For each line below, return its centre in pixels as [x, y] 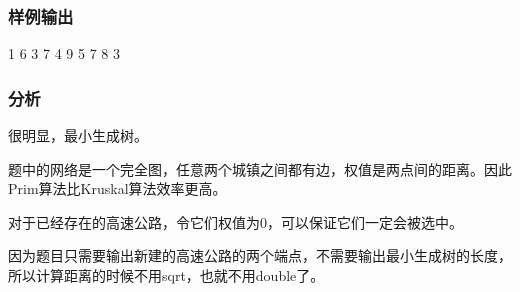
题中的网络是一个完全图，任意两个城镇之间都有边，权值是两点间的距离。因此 [260, 168]
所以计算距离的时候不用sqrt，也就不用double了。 [166, 275]
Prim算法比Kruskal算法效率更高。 [117, 188]
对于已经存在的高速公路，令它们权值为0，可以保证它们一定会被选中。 [235, 221]
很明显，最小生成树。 [78, 135]
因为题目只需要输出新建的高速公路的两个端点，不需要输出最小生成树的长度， [260, 255]
